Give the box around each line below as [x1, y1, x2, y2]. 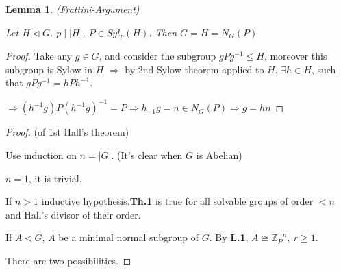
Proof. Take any [5, 49, 73, 63]
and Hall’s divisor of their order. [5, 207, 141, 221]
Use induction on [5, 147, 77, 162]
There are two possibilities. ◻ [5, 253, 131, 267]
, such [311, 62, 336, 76]
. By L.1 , [209, 230, 249, 245]
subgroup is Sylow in [5, 62, 92, 76]
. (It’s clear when [111, 147, 183, 162]
